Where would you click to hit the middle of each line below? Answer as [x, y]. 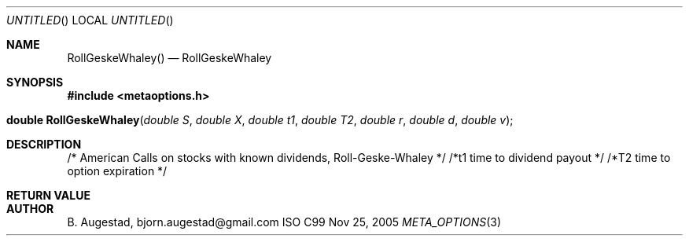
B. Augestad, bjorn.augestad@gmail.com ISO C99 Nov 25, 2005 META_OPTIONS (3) [284, 222]
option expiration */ [117, 171]
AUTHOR [30, 209]
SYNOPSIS [35, 82]
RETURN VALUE [48, 195]
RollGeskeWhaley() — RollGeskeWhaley [169, 58]
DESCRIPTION [44, 144]
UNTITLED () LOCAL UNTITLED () [90, 20]
